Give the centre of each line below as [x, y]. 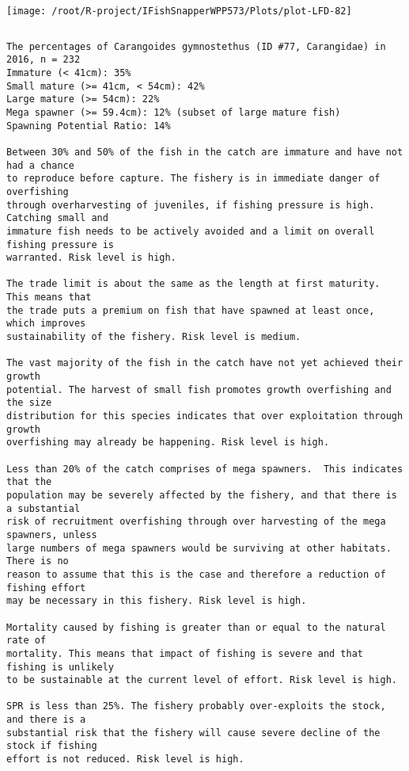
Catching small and [57, 218]
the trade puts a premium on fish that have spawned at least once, [191, 310]
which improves [46, 324]
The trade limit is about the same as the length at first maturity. [193, 284]
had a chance [40, 165]
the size [29, 403]
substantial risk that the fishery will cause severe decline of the [193, 733]
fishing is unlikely [61, 667]
